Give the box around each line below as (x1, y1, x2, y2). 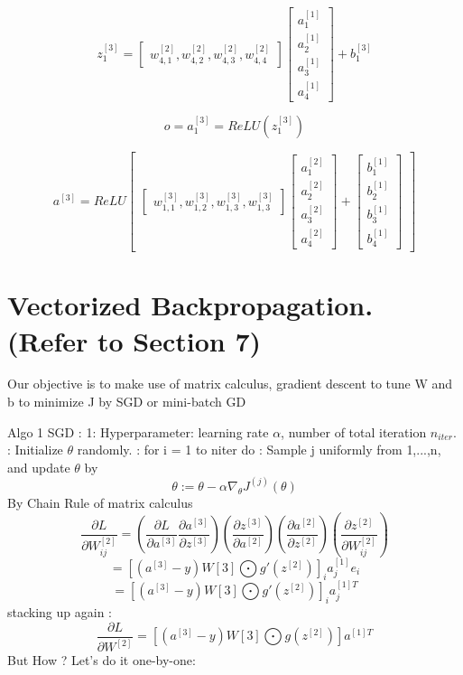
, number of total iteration (281, 422, 427, 441)
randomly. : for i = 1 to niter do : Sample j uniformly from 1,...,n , (77, 440, 441, 459)
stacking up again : (7, 603, 112, 622)
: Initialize (7, 440, 63, 459)
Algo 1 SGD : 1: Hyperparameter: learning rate (7, 422, 269, 441)
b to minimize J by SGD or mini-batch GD (7, 392, 246, 411)
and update (7, 457, 70, 476)
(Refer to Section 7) (7, 322, 262, 359)
